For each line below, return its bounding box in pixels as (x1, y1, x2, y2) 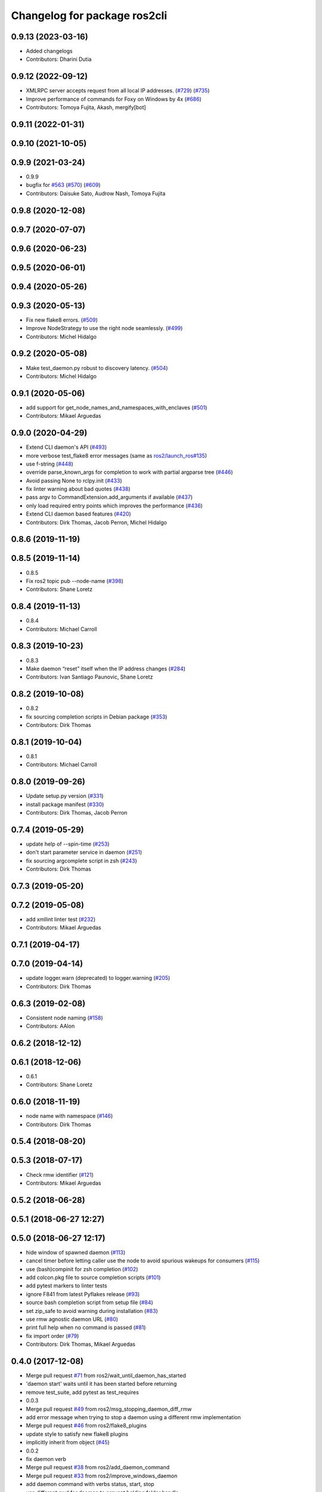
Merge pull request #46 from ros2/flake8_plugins (26, 1422, 147, 1429)
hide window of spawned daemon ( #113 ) (26, 1249, 126, 1256)
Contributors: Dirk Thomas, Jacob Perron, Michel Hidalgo (26, 519, 167, 526)
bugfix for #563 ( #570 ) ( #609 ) (26, 181, 101, 189)
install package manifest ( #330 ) (26, 800, 104, 808)
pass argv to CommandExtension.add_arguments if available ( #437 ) (26, 494, 193, 501)
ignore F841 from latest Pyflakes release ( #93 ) (26, 1290, 140, 1297)
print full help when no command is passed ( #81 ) (26, 1324, 146, 1331)
